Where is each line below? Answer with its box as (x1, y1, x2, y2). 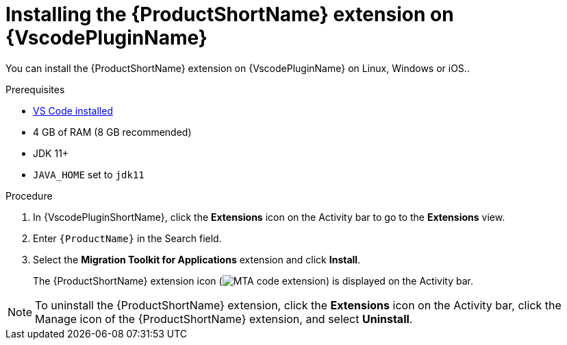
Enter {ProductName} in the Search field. (33, 232, 222, 244)
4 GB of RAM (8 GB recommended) (33, 126, 192, 138)
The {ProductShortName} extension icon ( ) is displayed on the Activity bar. (33, 274, 473, 287)
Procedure (5, 189, 53, 202)
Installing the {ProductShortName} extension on (5, 3, 454, 26)
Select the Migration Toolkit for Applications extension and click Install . (33, 253, 361, 265)
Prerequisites (5, 83, 65, 95)
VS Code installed (33, 104, 113, 117)
